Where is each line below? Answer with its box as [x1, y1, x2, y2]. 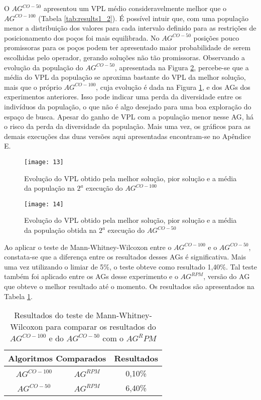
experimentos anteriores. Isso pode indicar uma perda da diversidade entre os [4, 91, 242, 102]
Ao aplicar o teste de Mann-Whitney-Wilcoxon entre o [4, 241, 172, 252]
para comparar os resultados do [45, 321, 156, 333]
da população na [24, 183, 75, 193]
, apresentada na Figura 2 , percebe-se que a [114, 62, 249, 72]
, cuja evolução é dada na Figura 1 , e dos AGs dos [96, 81, 250, 92]
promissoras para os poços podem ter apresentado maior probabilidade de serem [4, 42, 251, 53]
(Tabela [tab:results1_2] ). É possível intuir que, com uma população [38, 13, 248, 23]
